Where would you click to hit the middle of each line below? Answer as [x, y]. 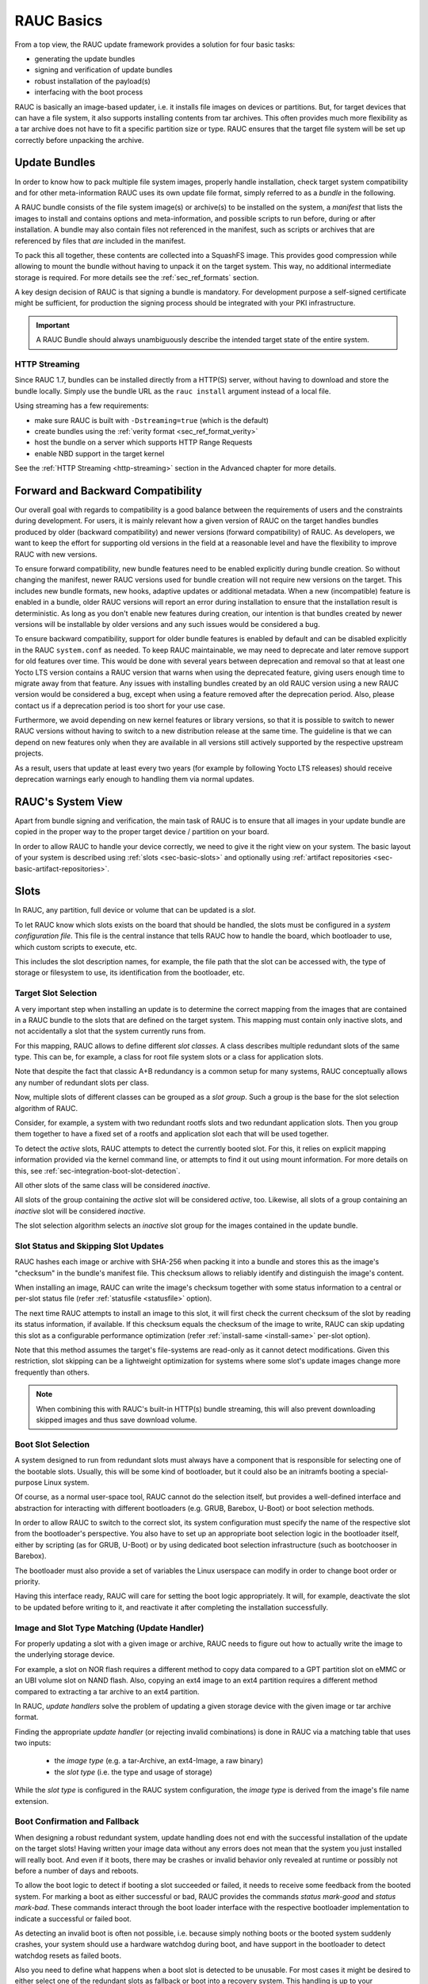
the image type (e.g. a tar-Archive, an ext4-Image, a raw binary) [159, 1761]
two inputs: [33, 1743]
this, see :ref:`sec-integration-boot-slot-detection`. [97, 1171]
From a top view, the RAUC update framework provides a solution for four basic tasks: [155, 44]
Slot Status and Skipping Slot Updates [89, 1246]
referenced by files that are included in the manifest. [100, 240]
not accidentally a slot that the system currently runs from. [110, 1031]
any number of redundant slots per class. [82, 1082]
